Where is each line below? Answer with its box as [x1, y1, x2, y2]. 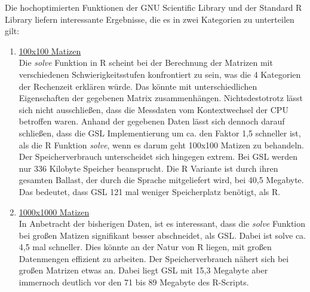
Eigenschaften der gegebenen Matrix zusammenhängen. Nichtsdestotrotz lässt [19, 92, 303, 104]
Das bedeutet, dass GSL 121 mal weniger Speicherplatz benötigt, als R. [19, 185, 281, 197]
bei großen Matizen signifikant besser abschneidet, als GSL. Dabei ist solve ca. [19, 229, 306, 241]
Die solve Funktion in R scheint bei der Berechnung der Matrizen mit [19, 56, 273, 69]
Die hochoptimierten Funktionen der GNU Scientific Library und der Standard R [5, 1, 302, 13]
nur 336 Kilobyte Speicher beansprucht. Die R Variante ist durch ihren [19, 162, 278, 174]
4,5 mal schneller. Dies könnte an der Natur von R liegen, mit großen [19, 241, 272, 253]
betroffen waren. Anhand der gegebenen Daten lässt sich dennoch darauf [19, 115, 285, 127]
